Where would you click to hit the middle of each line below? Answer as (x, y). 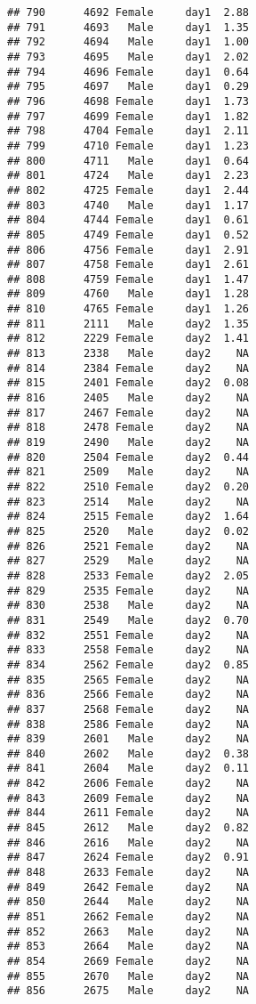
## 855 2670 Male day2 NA (128, 976)
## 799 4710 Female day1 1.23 (128, 146)
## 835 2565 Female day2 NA (128, 680)
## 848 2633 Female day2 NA (128, 873)
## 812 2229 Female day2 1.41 (128, 339)
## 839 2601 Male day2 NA (128, 739)
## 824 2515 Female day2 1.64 (128, 517)
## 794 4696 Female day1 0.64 (128, 72)
